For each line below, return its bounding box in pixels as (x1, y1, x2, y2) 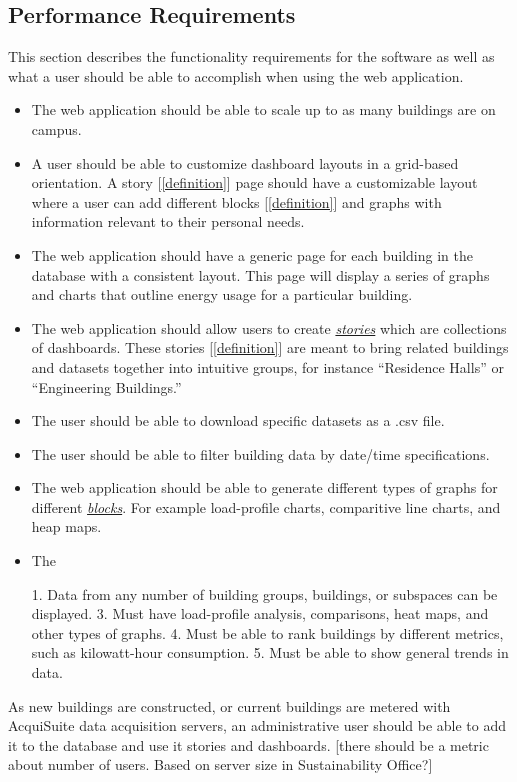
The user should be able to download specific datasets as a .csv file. (31, 410, 445, 431)
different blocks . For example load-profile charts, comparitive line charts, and (31, 496, 501, 517)
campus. (31, 118, 82, 139)
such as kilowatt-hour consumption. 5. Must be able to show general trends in (31, 642, 509, 663)
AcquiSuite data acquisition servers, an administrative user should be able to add (8, 715, 507, 736)
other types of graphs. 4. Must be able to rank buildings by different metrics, (31, 622, 504, 643)
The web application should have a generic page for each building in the (31, 244, 473, 265)
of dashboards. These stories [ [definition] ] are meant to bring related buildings (31, 337, 509, 358)
